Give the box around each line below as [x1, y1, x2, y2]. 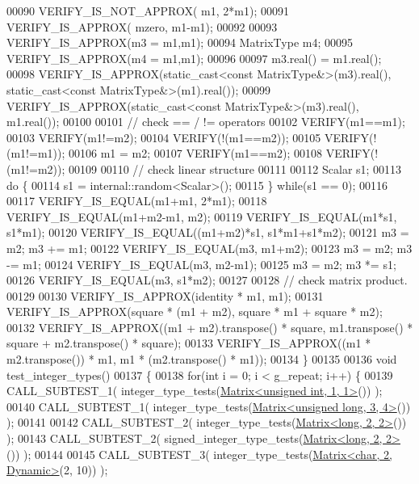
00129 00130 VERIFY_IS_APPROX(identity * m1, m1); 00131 [6, 287, 324, 304]
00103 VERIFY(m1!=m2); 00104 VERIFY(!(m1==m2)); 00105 [6, 128, 321, 145]
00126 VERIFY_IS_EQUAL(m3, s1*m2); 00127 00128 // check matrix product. [6, 271, 408, 288]
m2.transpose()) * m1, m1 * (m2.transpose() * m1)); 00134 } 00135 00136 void [6, 351, 397, 368]
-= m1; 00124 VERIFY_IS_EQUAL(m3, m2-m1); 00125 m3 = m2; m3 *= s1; [6, 255, 396, 272]
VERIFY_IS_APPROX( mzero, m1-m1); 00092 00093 [6, 18, 278, 35]
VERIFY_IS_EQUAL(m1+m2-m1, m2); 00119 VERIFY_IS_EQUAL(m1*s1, [6, 208, 397, 225]
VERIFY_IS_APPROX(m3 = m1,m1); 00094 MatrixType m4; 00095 [6, 34, 353, 51]
